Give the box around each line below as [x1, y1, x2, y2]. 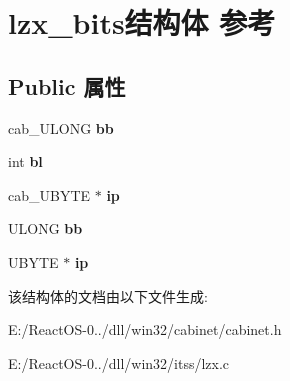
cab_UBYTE [8, 184, 91, 205]
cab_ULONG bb [8, 117, 114, 138]
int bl [8, 151, 43, 172]
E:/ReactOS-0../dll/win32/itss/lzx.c [8, 352, 230, 373]
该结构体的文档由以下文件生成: [8, 285, 208, 306]
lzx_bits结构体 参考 [8, 2, 276, 43]
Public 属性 [8, 70, 126, 101]
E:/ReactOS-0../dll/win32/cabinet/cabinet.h [8, 319, 282, 340]
